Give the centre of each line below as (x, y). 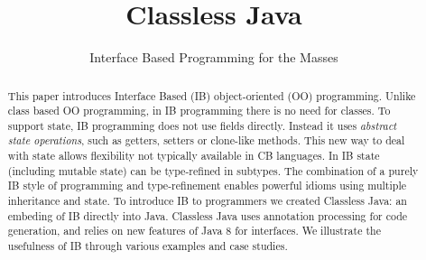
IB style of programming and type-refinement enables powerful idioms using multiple (207, 186)
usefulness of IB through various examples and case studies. (148, 246)
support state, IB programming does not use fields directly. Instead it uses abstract (202, 125)
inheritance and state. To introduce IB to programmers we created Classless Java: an (207, 201)
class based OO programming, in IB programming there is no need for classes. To (199, 111)
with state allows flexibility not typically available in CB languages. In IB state (194, 156)
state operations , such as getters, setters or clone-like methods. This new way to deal (206, 140)
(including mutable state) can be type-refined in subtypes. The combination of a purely (213, 170)
